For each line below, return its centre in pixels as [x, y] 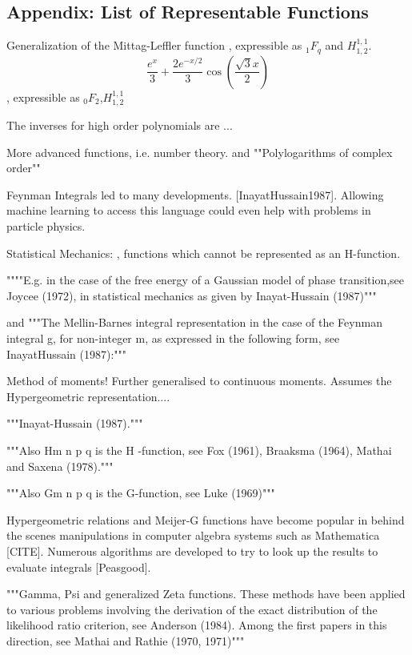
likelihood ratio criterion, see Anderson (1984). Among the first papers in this [197, 625]
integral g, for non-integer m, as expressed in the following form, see [173, 338]
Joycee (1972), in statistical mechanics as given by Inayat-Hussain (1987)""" [192, 295]
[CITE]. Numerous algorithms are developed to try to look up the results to [192, 551]
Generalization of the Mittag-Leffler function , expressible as [154, 45]
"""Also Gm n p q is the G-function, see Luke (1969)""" [141, 493]
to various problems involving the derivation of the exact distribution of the [192, 609]
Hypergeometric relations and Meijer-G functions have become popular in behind [206, 519]
